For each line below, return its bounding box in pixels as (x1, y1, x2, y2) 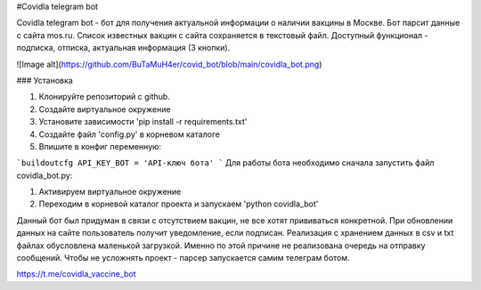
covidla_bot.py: (16, 170, 73, 181)
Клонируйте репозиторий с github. (38, 92, 171, 102)
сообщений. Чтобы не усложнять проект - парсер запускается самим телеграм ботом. (16, 253, 351, 263)
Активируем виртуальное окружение (38, 187, 182, 197)
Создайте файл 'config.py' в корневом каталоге (38, 129, 220, 140)
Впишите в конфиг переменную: (38, 141, 162, 151)
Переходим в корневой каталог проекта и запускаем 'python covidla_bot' (38, 198, 319, 209)
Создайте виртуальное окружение (38, 103, 171, 115)
